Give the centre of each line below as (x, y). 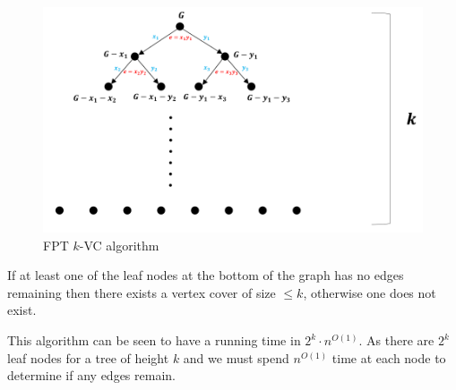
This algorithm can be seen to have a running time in (154, 340)
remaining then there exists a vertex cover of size (142, 292)
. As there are (396, 340)
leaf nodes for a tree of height (88, 357)
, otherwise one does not (370, 292)
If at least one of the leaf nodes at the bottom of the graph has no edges (206, 275)
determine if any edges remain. (91, 375)
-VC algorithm (119, 245)
